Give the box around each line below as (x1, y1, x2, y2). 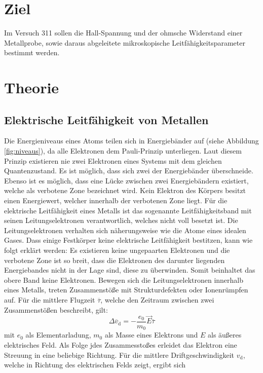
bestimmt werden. (4, 47, 60, 58)
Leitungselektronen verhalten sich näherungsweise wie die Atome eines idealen (4, 225, 246, 235)
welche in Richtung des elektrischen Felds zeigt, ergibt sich (4, 359, 186, 370)
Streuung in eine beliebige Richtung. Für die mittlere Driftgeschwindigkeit (4, 349, 235, 360)
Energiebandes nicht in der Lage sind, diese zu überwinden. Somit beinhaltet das (4, 265, 255, 275)
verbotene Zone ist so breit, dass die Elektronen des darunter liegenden (4, 254, 225, 265)
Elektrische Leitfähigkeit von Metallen (4, 111, 209, 127)
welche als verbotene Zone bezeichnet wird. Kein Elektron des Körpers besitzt (4, 185, 246, 196)
